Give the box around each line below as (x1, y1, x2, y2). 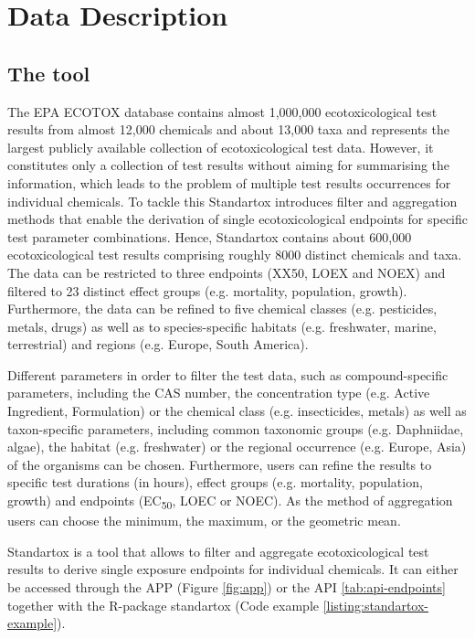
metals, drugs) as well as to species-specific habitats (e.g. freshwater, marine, (7, 316, 437, 335)
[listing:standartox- (322, 595, 429, 614)
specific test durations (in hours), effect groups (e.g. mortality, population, (7, 473, 423, 492)
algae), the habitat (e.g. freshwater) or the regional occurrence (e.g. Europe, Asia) (7, 437, 467, 456)
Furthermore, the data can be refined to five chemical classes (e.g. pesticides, (7, 299, 438, 318)
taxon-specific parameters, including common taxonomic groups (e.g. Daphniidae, (7, 419, 464, 438)
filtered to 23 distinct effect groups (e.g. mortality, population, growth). (7, 281, 407, 300)
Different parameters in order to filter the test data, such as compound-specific (7, 365, 449, 384)
